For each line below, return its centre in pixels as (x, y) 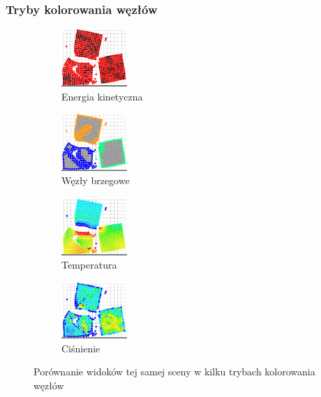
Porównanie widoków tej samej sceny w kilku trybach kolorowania (174, 372)
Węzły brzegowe (96, 180)
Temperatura (89, 265)
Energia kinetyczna (102, 96)
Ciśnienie (81, 348)
